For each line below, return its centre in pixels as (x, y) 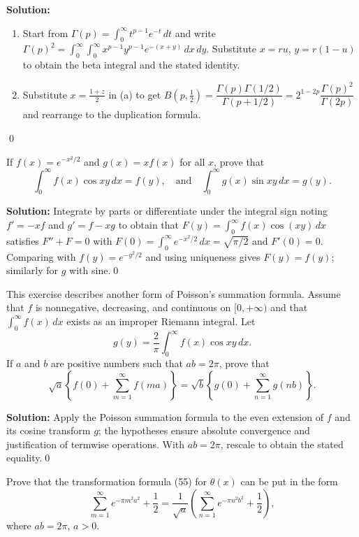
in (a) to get (135, 94)
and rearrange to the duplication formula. (112, 114)
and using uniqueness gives (203, 256)
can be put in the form (289, 481)
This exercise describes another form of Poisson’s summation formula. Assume (174, 293)
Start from (45, 33)
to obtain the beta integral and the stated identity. (131, 65)
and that (289, 307)
